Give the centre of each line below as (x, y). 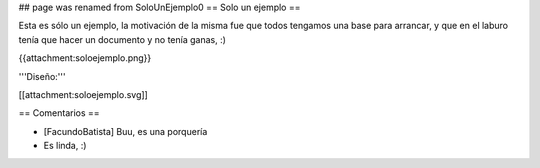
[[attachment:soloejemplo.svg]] (83, 94)
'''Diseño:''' (42, 76)
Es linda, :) (65, 146)
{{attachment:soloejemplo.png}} (85, 58)
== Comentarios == (59, 113)
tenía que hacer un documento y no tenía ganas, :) (122, 39)
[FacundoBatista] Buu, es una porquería (125, 131)
